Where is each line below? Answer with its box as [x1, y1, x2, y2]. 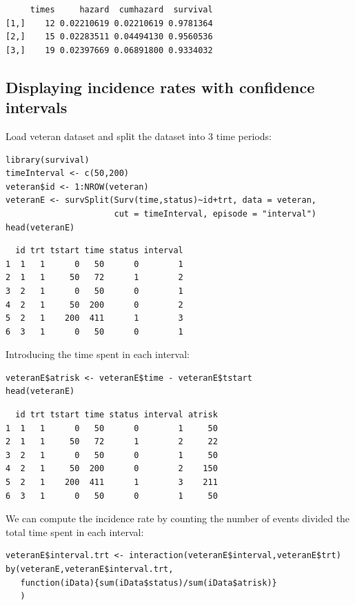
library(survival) [6, 155, 90, 165]
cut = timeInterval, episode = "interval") [114, 208, 317, 219]
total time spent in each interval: [6, 524, 144, 539]
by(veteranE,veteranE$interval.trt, [6, 564, 174, 574]
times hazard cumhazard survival [30, 5, 213, 14]
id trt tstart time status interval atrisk [15, 410, 218, 420]
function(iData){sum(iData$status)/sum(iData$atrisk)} [20, 577, 277, 588]
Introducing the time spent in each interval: [6, 347, 190, 361]
